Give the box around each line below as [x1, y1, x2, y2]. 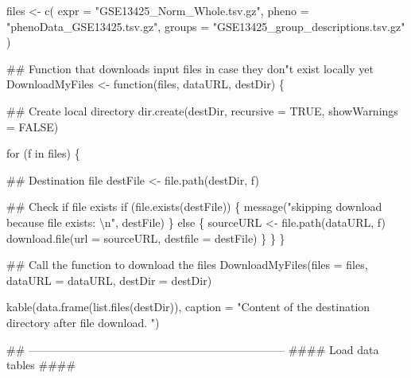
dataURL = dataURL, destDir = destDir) [6, 271, 212, 288]
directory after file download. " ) [6, 314, 160, 330]
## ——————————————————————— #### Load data [6, 341, 379, 357]
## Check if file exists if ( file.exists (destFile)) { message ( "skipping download [6, 198, 382, 215]
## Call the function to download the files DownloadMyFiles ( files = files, [6, 256, 368, 273]
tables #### [6, 357, 76, 373]
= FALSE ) [6, 118, 59, 134]
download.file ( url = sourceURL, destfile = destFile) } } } [6, 229, 285, 246]
